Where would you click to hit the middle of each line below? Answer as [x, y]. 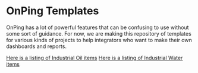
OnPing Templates [53, 11]
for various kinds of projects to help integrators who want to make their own [99, 40]
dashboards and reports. [37, 46]
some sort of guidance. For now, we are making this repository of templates [99, 33]
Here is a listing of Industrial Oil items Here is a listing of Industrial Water [95, 58]
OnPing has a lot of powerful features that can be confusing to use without [98, 27]
